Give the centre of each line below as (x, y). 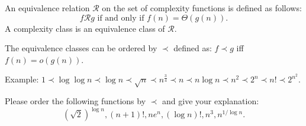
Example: (22, 79)
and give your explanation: (211, 101)
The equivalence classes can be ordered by (81, 48)
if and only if (121, 18)
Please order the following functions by (75, 101)
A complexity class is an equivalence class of (85, 28)
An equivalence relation (47, 8)
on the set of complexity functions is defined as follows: (202, 8)
